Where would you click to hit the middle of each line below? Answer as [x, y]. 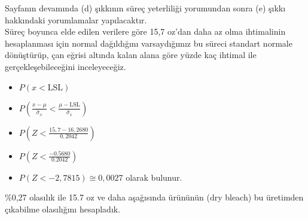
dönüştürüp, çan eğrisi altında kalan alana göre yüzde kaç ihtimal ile [131, 55]
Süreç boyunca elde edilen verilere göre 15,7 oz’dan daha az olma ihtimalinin [145, 31]
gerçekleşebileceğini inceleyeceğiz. [65, 66]
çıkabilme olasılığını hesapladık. [63, 209]
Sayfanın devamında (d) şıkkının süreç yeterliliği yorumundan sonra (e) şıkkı [145, 8]
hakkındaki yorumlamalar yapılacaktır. [76, 19]
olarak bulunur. [154, 177]
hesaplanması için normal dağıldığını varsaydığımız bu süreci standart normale [149, 43]
